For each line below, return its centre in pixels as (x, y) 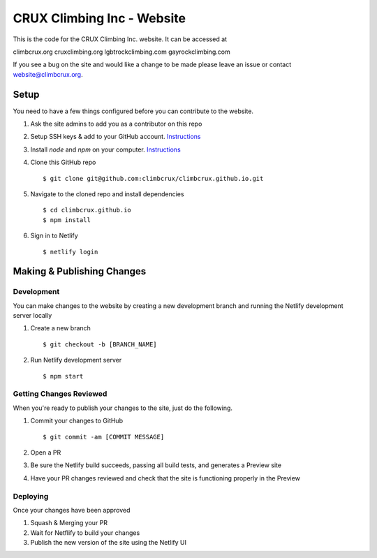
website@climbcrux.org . (48, 74)
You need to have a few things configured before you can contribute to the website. (133, 111)
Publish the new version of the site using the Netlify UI (108, 543)
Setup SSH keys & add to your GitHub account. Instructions (116, 137)
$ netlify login (71, 252)
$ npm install (67, 220)
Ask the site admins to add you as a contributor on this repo (116, 124)
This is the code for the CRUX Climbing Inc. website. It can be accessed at (120, 39)
